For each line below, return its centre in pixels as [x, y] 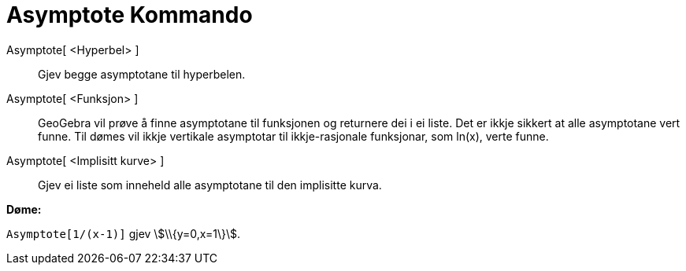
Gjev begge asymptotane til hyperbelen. [142, 74]
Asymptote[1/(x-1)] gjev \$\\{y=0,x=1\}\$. [124, 233]
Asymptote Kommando [130, 15]
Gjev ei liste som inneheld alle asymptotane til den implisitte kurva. [210, 185]
